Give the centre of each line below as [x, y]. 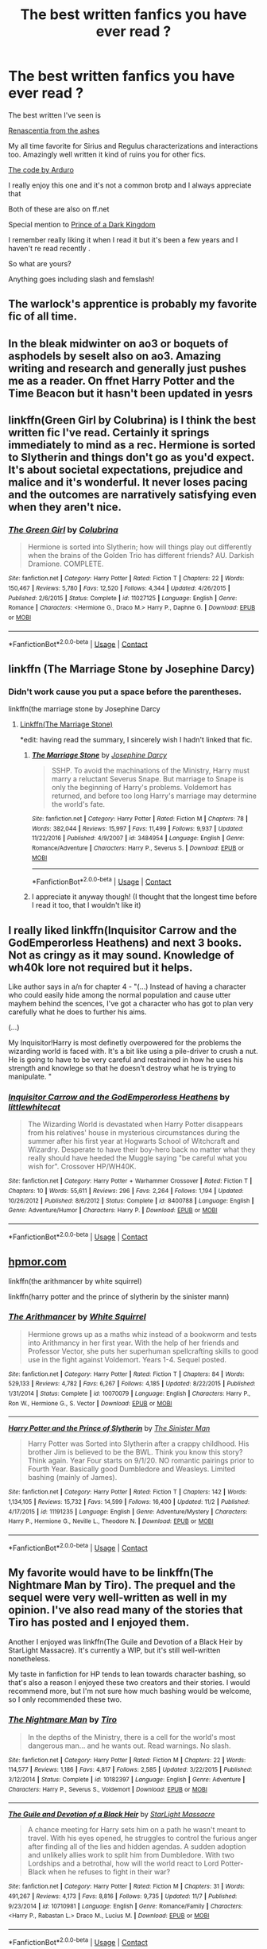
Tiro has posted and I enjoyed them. [99, 1623]
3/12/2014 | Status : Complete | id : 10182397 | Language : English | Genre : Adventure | [127, 1780]
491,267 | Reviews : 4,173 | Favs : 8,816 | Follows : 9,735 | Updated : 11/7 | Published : [123, 1897]
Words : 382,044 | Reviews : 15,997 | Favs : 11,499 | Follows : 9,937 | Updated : [137, 828]
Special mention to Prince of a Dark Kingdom [82, 224]
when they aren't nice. [65, 508]
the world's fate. [78, 804]
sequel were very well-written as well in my [118, 1598]
